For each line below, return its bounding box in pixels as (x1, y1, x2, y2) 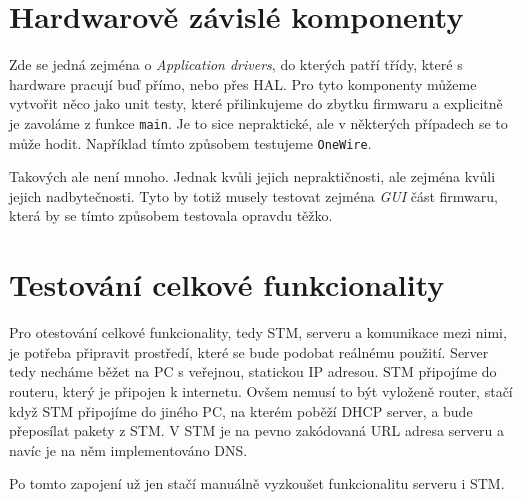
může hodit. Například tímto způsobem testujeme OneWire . (9, 132, 372, 153)
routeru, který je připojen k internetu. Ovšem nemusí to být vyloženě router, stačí (9, 380, 513, 401)
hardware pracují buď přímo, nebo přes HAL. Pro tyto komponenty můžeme (9, 73, 477, 94)
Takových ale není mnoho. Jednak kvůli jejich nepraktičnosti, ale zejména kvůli (9, 166, 496, 187)
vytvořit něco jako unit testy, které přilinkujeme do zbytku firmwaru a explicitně (9, 93, 503, 114)
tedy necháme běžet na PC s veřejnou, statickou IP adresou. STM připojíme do (9, 361, 497, 382)
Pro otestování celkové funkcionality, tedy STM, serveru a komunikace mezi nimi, (9, 322, 507, 343)
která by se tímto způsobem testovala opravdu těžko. (9, 205, 333, 226)
